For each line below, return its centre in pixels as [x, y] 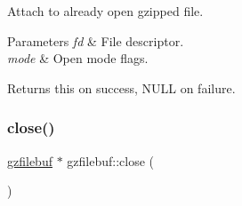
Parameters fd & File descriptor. [96, 40]
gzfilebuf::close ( [110, 160]
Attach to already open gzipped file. [105, 11]
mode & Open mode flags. [78, 58]
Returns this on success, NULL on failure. [121, 87]
